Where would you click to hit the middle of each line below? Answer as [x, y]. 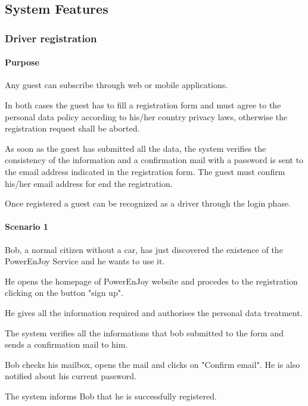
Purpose [22, 62]
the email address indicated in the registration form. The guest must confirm [145, 171]
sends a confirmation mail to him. [66, 344]
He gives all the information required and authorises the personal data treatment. [154, 312]
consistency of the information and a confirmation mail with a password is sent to [154, 160]
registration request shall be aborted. [72, 128]
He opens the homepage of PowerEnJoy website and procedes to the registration [151, 281]
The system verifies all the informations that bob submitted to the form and [144, 332]
